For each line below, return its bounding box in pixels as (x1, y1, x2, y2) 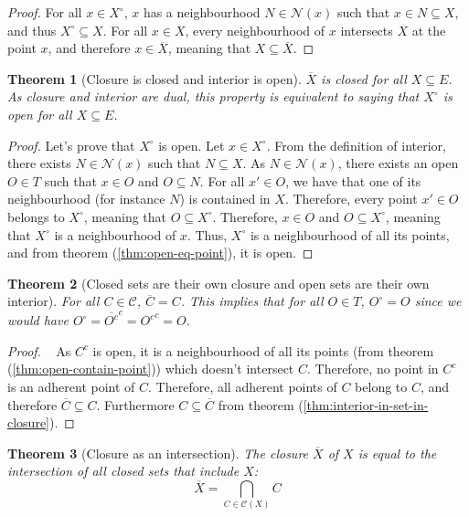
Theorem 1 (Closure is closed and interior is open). (7, 69, 302, 88)
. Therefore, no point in (306, 359, 439, 378)
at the (411, 20, 446, 39)
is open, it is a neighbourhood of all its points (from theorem (92, 341, 434, 360)
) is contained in (179, 189, 271, 208)
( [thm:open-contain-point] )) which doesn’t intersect (7, 359, 294, 378)
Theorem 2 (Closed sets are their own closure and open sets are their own (7, 273, 430, 292)
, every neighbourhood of (185, 20, 325, 39)
